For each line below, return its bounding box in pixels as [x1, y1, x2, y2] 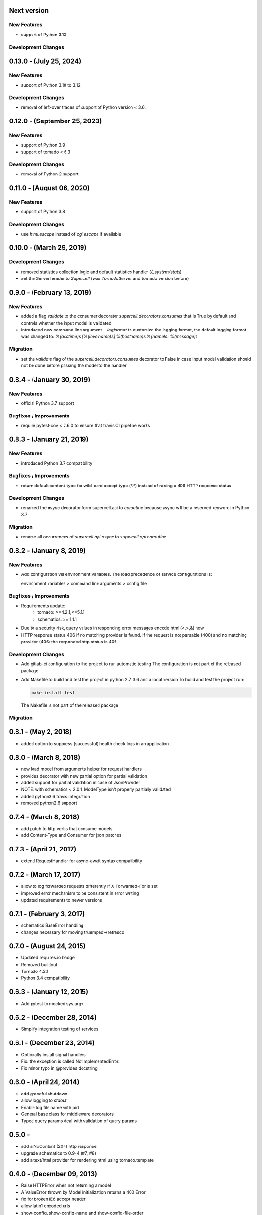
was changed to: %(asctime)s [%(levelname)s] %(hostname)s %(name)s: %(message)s [21, 333, 198, 340]
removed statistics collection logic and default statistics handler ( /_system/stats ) [21, 269, 182, 275]
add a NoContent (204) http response [21, 1144, 97, 1149]
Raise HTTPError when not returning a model [21, 1182, 111, 1188]
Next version [9, 6, 49, 15]
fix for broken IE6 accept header [21, 1196, 86, 1202]
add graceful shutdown [21, 1091, 68, 1096]
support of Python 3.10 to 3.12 [21, 82, 81, 88]
